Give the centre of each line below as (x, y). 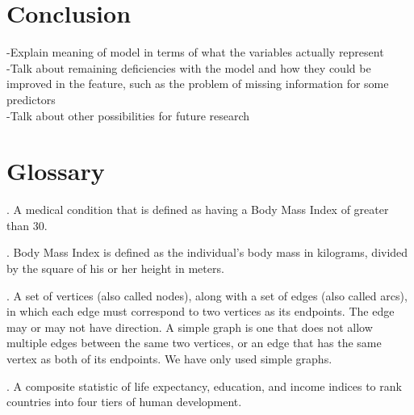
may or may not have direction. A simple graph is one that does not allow (190, 327)
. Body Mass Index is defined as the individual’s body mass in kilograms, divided (207, 252)
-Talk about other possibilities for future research (128, 115)
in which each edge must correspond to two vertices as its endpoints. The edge (201, 311)
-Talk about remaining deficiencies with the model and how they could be (189, 67)
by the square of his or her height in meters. (115, 268)
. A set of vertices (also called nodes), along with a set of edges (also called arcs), (207, 295)
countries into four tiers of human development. (124, 402)
